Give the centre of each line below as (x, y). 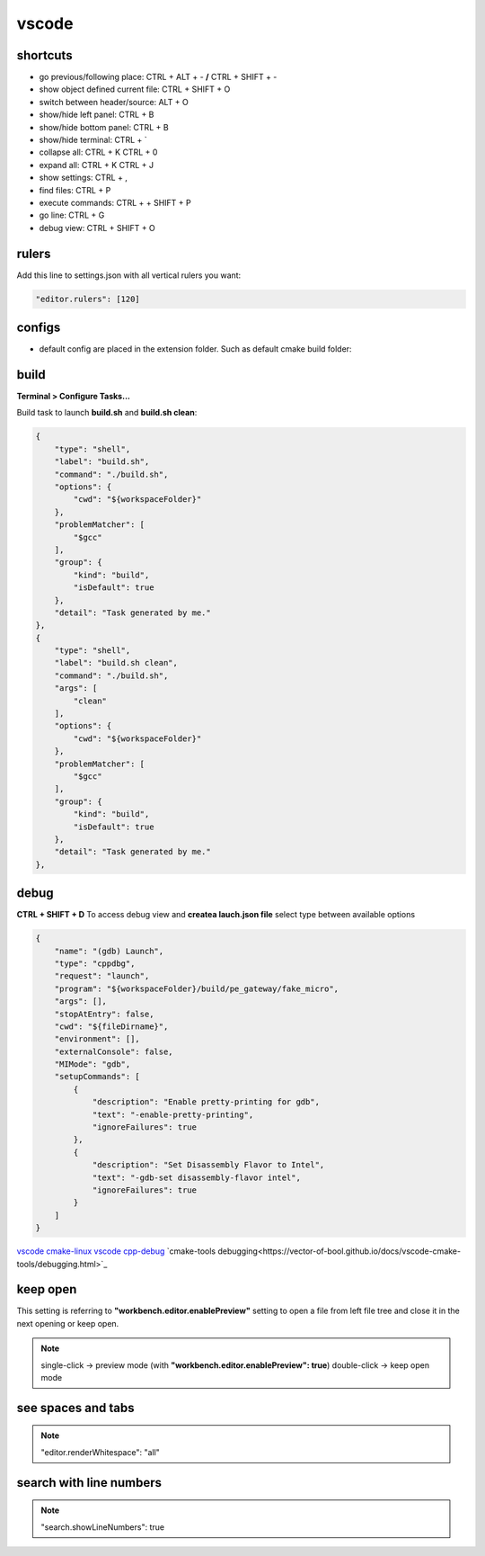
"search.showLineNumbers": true (103, 1527)
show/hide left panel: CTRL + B (97, 115)
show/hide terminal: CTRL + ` (93, 140)
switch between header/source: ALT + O (114, 102)
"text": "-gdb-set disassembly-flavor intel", (196, 1177)
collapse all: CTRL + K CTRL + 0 (98, 152)
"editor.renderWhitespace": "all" (101, 1452)
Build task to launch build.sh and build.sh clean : (107, 413)
